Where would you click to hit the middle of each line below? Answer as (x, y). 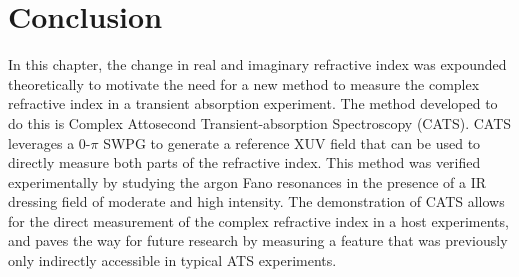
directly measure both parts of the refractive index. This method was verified (244, 162)
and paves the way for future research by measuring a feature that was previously (258, 240)
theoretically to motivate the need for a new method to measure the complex (244, 83)
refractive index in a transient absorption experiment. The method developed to (253, 103)
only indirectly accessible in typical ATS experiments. (172, 260)
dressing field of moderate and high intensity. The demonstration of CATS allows (256, 201)
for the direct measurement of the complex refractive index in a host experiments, (258, 220)
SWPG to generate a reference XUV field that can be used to (292, 142)
